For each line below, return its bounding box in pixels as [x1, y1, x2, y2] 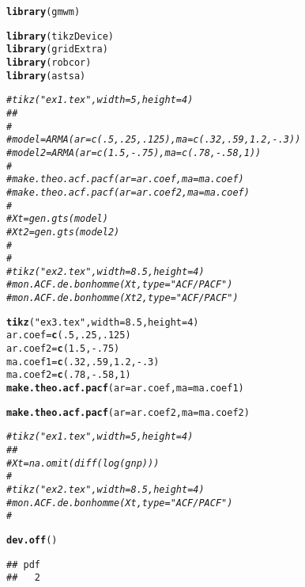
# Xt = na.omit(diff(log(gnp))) [6, 457, 160, 469]
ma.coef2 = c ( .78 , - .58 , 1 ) [6, 369, 131, 381]
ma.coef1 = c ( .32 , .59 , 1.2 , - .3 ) [6, 356, 160, 368]
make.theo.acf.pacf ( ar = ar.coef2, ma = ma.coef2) [6, 406, 250, 418]
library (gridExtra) [6, 44, 108, 55]
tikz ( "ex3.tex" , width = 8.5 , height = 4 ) [6, 316, 199, 328]
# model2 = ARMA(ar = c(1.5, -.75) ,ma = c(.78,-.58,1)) [6, 147, 262, 158]
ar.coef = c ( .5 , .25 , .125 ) [6, 330, 131, 341]
